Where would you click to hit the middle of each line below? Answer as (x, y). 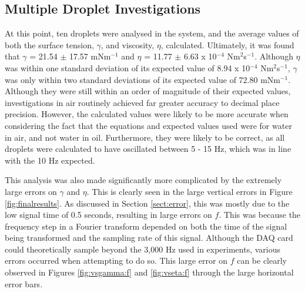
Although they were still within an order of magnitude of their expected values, (148, 91)
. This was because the (260, 215)
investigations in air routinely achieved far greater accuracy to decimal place (142, 102)
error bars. (24, 283)
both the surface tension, (49, 44)
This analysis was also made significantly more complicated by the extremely (143, 180)
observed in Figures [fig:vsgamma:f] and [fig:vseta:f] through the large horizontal (149, 272)
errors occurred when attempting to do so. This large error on (116, 261)
